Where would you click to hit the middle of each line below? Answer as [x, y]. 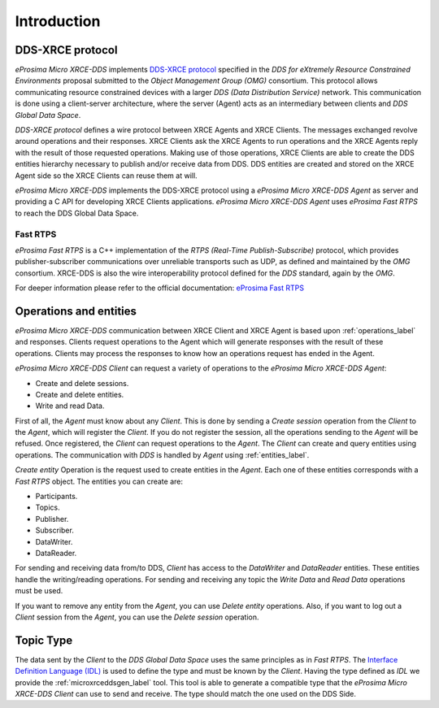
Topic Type [44, 640]
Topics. [48, 507]
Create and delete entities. [80, 394]
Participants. [57, 497]
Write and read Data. [70, 406]
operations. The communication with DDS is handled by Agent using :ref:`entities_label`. [162, 454]
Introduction [58, 21]
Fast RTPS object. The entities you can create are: [99, 481]
